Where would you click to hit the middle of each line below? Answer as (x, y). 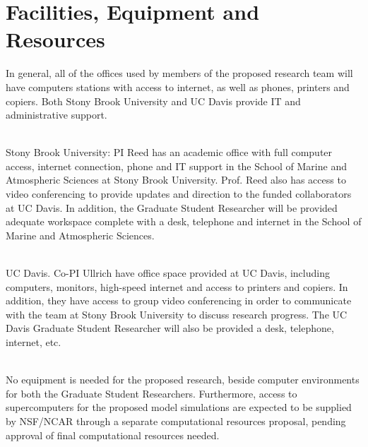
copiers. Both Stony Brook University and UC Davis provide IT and (153, 101)
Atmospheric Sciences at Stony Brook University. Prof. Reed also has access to (176, 180)
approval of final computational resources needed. (113, 435)
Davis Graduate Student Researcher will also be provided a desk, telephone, (170, 328)
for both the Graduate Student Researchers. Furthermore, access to (152, 393)
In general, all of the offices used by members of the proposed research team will (179, 73)
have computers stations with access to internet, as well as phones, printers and (178, 87)
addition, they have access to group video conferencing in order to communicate (179, 300)
